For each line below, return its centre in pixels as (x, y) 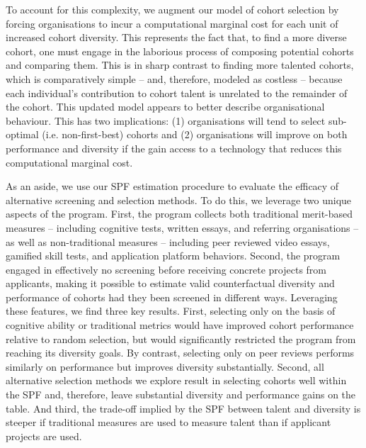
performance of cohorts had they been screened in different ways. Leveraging (172, 297)
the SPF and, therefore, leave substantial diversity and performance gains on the (181, 394)
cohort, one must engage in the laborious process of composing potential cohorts (180, 51)
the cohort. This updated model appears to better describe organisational (165, 107)
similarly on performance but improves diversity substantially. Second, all (165, 366)
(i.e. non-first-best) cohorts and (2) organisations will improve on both (195, 134)
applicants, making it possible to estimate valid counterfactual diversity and (170, 283)
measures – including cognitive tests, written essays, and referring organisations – (182, 227)
